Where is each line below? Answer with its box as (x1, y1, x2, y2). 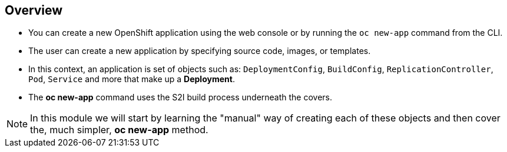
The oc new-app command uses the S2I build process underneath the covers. (28, 92, 333, 103)
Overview (5, 3, 63, 18)
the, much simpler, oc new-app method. (30, 124, 208, 136)
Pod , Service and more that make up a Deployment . (28, 74, 235, 85)
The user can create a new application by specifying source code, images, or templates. (28, 46, 371, 56)
